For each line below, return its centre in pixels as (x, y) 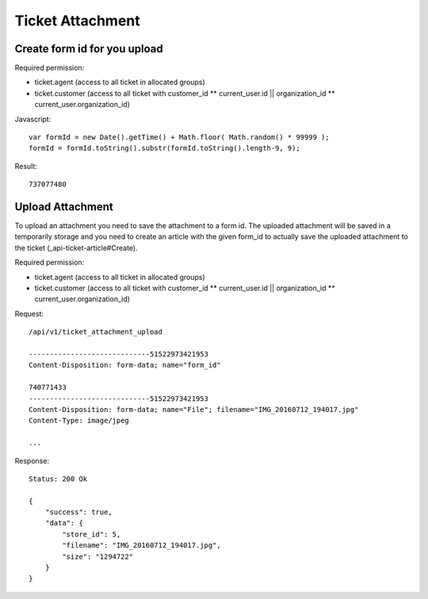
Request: (29, 314)
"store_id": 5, (92, 534)
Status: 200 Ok (58, 479)
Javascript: (33, 119)
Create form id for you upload (89, 49)
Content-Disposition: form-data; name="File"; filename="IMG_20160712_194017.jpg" (194, 409)
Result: (26, 166)
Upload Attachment (64, 207)
